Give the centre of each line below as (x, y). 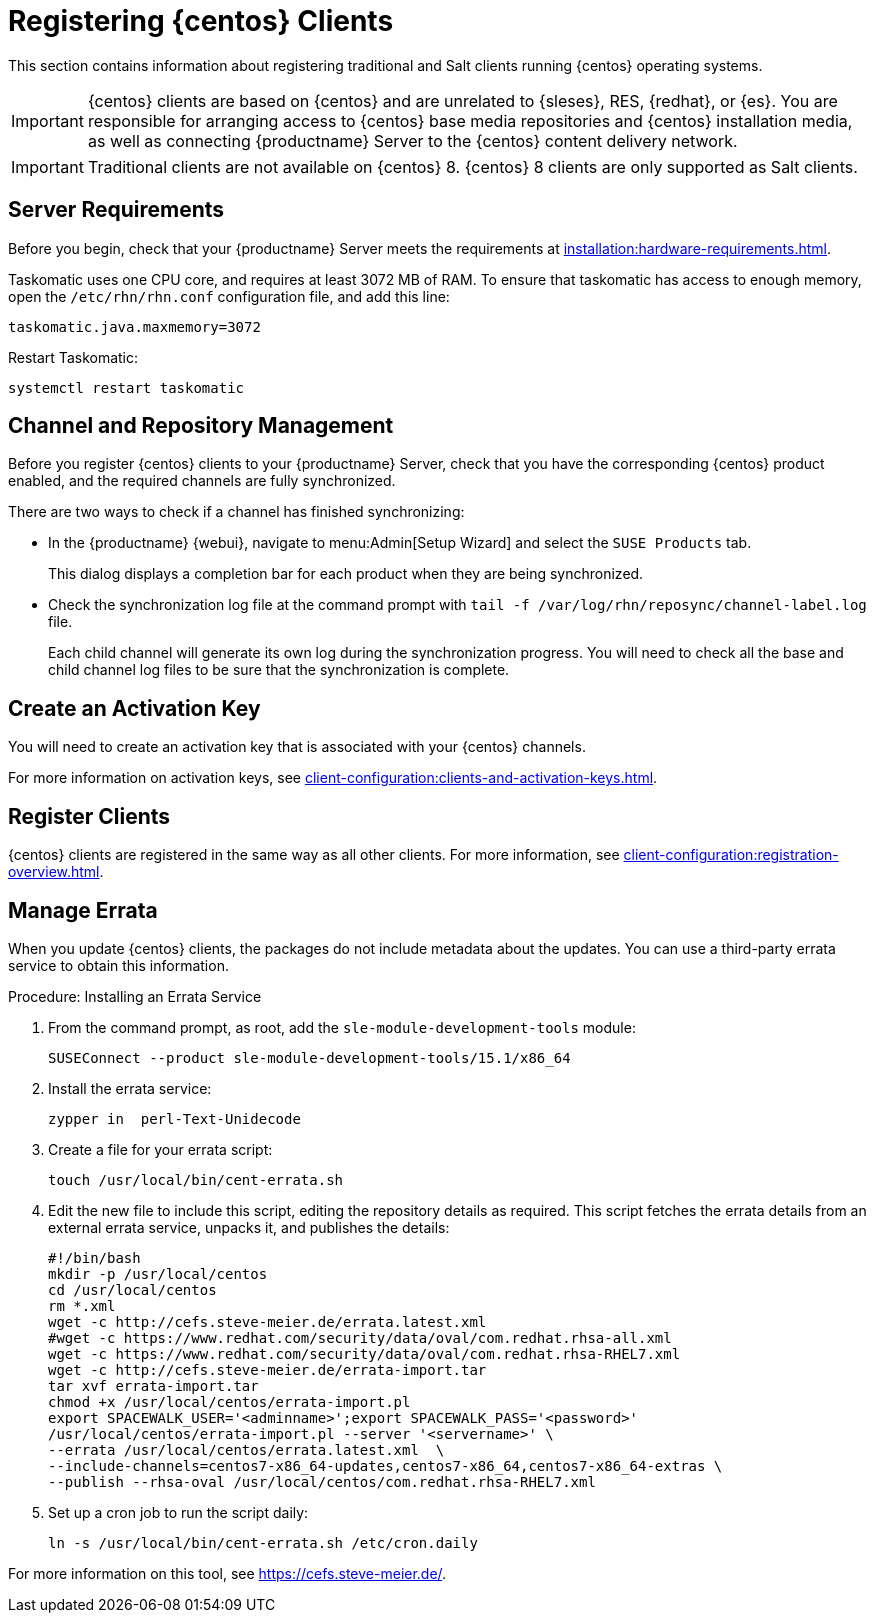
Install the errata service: (130, 1088)
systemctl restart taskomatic (126, 387)
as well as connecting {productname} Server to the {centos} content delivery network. (412, 140)
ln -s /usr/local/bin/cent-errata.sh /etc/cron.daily (263, 1542)
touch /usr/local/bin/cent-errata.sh (196, 1179)
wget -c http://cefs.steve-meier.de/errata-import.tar (267, 1369)
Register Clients (89, 816)
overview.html (54, 872)
